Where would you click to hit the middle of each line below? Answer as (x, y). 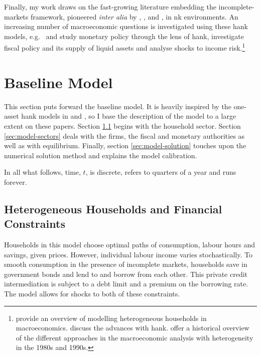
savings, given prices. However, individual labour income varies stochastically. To (128, 254)
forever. (16, 182)
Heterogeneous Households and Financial (113, 209)
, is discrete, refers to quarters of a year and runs (161, 172)
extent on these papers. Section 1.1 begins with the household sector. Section (122, 125)
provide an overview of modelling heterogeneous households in (111, 318)
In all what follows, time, (42, 172)
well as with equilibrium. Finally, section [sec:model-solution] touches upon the (125, 145)
